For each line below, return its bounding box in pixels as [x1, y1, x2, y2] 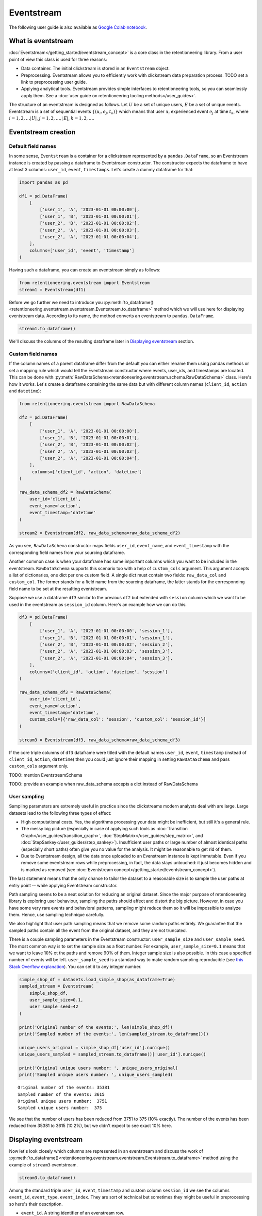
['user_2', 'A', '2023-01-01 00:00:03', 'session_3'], [39, 648, 173, 654]
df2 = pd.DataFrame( [19, 414, 68, 420]
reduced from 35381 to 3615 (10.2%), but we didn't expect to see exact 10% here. [9, 1123, 172, 1128]
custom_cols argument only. [9, 763, 69, 769]
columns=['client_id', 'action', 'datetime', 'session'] [29, 669, 168, 675]
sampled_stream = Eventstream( [19, 984, 94, 989]
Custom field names [9, 351, 58, 358]
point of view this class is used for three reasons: [9, 56, 108, 62]
